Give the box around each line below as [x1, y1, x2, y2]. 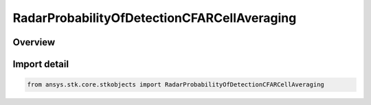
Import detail [12, 58, 69, 70]
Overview [12, 36, 56, 48]
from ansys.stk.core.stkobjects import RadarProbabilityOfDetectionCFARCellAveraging [27, 81, 324, 89]
